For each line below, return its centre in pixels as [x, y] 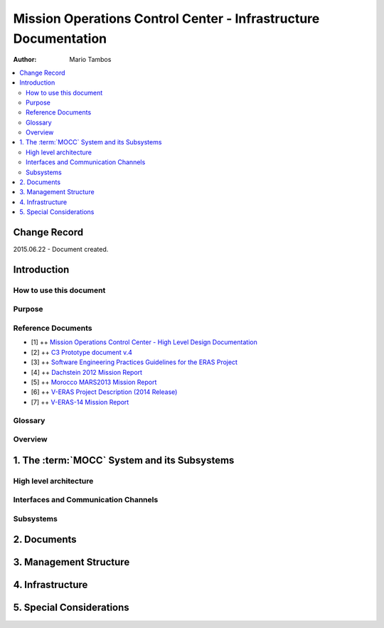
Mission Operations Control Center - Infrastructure [166, 18]
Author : [25, 60]
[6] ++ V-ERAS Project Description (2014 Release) [104, 392]
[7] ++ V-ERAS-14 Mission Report [80, 402]
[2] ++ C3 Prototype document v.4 [82, 352]
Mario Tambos [90, 60]
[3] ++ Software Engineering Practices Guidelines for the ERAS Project [134, 362]
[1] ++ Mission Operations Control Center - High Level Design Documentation [144, 342]
